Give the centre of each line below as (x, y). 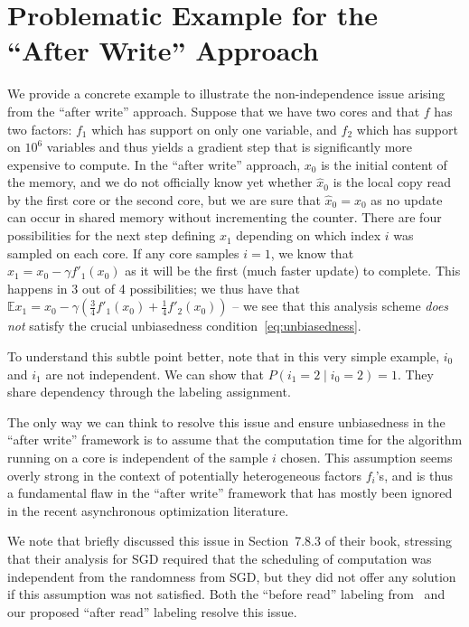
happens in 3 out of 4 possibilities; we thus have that (154, 288)
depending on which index (309, 235)
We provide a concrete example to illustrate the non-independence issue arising (226, 94)
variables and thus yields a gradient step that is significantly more (230, 147)
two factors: (40, 129)
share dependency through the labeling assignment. (149, 392)
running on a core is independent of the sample (138, 457)
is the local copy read (392, 182)
